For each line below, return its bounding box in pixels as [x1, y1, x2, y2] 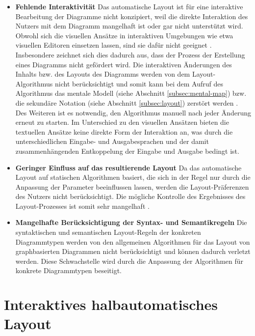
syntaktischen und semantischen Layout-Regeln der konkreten [15, 227, 201, 237]
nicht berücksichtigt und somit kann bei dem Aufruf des [55, 78, 223, 88]
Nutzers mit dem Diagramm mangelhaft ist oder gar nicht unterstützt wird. [15, 21, 243, 31]
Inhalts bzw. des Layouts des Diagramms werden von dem [15, 69, 190, 79]
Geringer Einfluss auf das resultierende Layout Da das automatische [15, 162, 242, 172]
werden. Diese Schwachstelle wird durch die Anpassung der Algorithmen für [15, 255, 244, 266]
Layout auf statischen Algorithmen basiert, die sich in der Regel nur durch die [15, 172, 251, 182]
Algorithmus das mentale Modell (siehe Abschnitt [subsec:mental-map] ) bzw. [15, 88, 247, 98]
